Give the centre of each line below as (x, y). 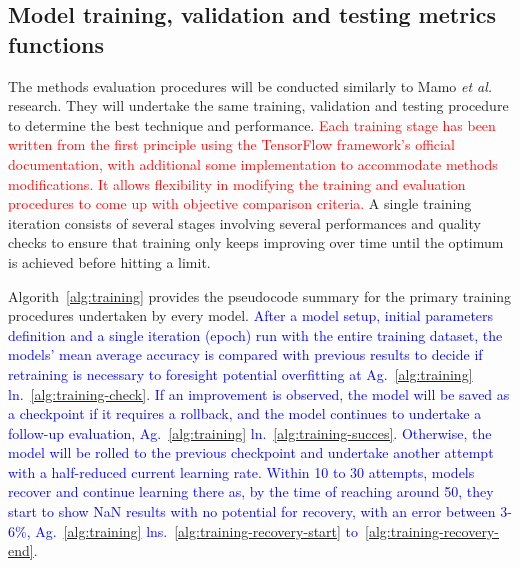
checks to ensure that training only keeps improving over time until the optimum (256, 242)
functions (56, 43)
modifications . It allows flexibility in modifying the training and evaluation (237, 183)
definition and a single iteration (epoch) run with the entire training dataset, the (255, 334)
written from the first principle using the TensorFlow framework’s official (231, 144)
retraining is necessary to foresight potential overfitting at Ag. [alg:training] (240, 373)
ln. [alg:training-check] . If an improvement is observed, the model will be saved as (259, 393)
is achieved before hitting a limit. (109, 261)
